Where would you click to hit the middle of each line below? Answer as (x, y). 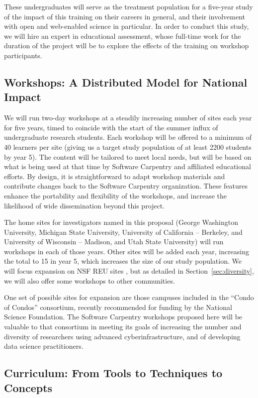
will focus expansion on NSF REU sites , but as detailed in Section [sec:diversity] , (129, 271)
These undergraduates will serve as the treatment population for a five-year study (129, 6)
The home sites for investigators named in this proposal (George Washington (121, 222)
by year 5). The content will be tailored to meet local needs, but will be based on (128, 156)
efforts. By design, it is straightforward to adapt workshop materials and (115, 176)
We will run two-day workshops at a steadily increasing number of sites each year (128, 118)
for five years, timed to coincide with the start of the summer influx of (111, 127)
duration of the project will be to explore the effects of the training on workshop (127, 46)
